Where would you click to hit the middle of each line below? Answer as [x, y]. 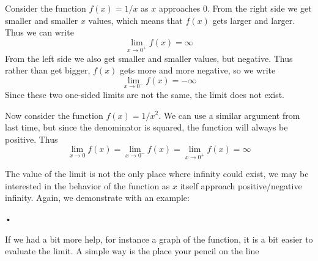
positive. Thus [31, 139]
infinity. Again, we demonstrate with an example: [97, 198]
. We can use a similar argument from [229, 115]
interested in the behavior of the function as [87, 185]
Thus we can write [39, 32]
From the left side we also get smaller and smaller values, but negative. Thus [149, 58]
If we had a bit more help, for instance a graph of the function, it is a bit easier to [159, 239]
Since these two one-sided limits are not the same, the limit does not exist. [145, 94]
